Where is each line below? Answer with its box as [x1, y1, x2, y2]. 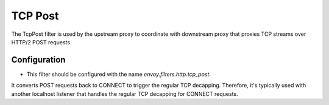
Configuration [11, 55, 66, 65]
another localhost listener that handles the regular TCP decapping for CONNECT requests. [11, 90, 238, 97]
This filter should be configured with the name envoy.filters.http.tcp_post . [26, 70, 211, 78]
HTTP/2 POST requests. [11, 38, 72, 46]
